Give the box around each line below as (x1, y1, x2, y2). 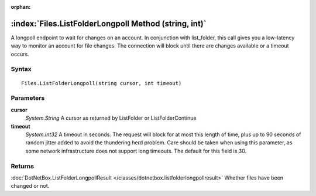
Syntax (11, 65, 32, 73)
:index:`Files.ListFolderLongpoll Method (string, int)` (11, 18, 207, 29)
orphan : (11, 4, 31, 10)
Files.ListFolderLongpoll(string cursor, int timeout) (21, 80, 182, 86)
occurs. (11, 50, 29, 58)
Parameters (11, 94, 45, 102)
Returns (11, 162, 35, 170)
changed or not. (11, 183, 50, 190)
